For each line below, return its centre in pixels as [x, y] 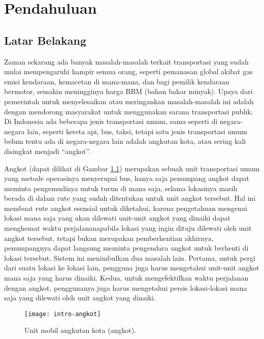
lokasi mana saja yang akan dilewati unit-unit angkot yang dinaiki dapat [117, 218]
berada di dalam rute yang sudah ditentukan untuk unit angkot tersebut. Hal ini [130, 198]
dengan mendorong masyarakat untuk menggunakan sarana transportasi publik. [129, 111]
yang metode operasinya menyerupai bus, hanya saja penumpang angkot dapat [127, 178]
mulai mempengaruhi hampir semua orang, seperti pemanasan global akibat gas [128, 71]
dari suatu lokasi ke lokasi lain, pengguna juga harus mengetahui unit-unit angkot [132, 268]
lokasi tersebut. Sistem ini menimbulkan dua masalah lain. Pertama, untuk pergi [130, 257]
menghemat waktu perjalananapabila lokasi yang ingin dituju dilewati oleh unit [128, 228]
